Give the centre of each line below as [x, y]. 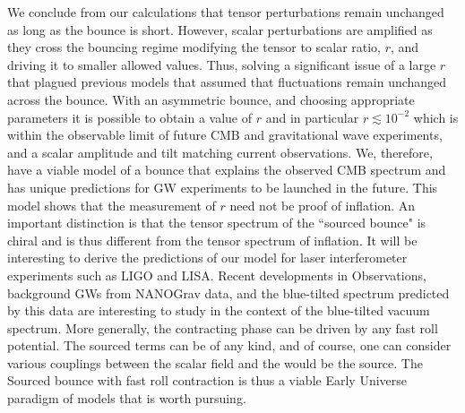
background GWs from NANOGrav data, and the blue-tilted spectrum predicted [228, 293]
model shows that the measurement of [112, 205]
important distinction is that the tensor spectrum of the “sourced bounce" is [217, 223]
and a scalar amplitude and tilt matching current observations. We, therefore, [220, 152]
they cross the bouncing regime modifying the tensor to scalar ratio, [194, 47]
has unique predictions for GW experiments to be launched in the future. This [223, 187]
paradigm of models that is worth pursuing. [127, 398]
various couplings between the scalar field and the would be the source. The [215, 362]
